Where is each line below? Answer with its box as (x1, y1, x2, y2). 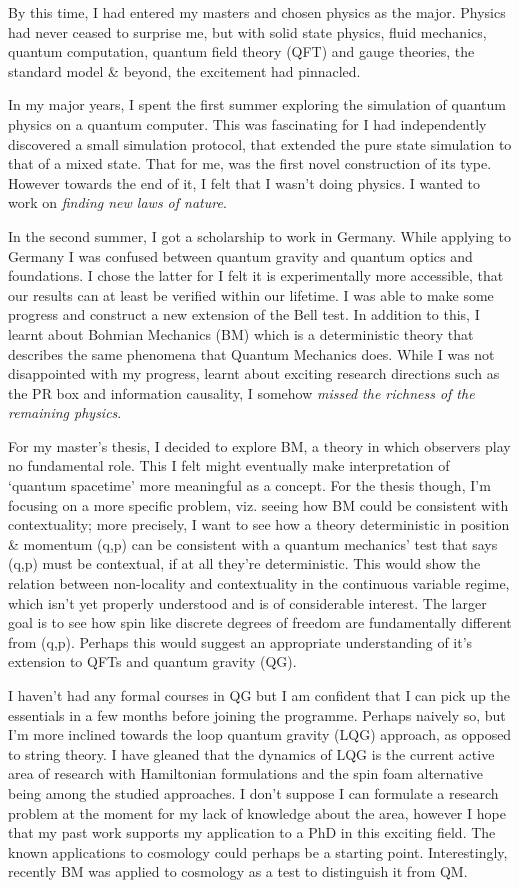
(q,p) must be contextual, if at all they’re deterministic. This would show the (8, 553, 481, 574)
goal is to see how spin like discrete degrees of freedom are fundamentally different (8, 612, 512, 633)
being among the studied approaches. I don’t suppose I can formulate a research (8, 782, 499, 803)
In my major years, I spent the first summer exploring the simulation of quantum (8, 94, 506, 115)
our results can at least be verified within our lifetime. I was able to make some (8, 284, 494, 305)
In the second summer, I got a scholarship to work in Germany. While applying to (8, 225, 512, 246)
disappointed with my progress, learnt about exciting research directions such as (8, 363, 500, 384)
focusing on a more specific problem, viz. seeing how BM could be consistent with (8, 494, 509, 515)
